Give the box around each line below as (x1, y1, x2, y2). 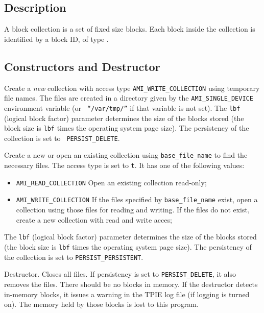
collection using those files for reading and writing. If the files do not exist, (16, 204, 250, 215)
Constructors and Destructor (4, 58, 160, 74)
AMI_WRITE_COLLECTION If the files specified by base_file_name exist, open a (16, 194, 258, 205)
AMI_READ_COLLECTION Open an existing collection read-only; (16, 177, 207, 187)
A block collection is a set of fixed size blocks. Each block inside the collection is (4, 23, 255, 34)
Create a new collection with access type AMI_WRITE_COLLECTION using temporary (4, 82, 260, 93)
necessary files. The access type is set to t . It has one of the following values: (4, 160, 245, 171)
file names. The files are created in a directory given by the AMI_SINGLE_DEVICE (4, 92, 253, 103)
